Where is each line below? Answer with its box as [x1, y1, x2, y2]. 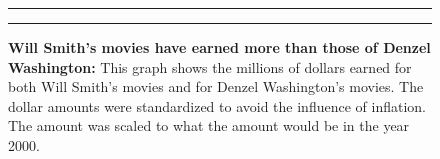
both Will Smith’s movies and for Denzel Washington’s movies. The [8, 76, 424, 97]
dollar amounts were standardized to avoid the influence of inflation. [8, 95, 426, 116]
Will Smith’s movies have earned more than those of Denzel [8, 37, 431, 57]
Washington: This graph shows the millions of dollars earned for [8, 56, 412, 77]
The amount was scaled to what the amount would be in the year [8, 115, 410, 136]
